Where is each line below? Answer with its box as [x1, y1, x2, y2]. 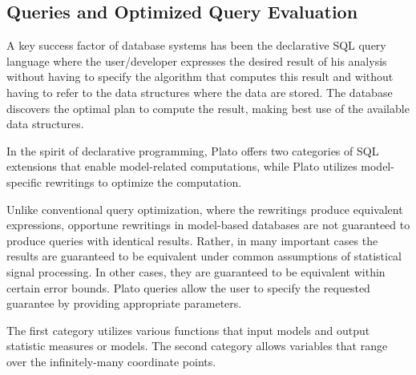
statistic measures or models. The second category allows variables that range [6, 337, 388, 354]
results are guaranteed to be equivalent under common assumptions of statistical [6, 248, 402, 264]
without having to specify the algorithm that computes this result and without [6, 68, 394, 85]
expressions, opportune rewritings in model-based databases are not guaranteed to [6, 216, 410, 233]
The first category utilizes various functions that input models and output [6, 321, 370, 338]
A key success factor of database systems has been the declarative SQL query [6, 37, 386, 54]
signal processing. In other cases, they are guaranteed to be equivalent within [6, 263, 386, 280]
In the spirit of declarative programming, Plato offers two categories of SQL [6, 142, 379, 159]
